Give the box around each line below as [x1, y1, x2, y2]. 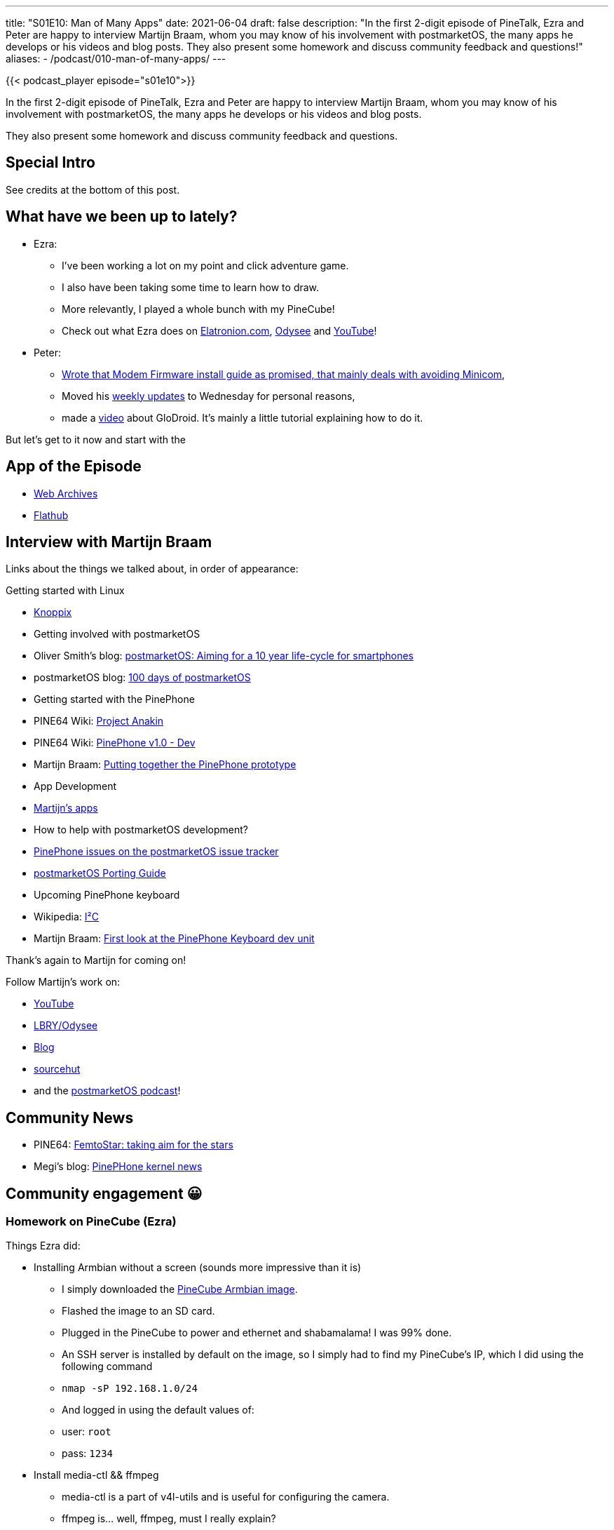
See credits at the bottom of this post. [6, 183, 180, 196]
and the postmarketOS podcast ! [34, 1085, 181, 1097]
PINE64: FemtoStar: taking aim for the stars [34, 1139, 233, 1151]
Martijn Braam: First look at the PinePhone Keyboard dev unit [34, 932, 315, 945]
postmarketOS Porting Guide [34, 867, 166, 880]
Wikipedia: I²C [34, 911, 99, 923]
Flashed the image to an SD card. [62, 1305, 215, 1317]
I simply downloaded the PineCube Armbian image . [62, 1283, 298, 1296]
